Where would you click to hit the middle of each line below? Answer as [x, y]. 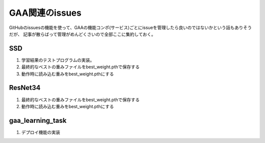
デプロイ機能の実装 [41, 132]
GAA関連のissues [45, 13]
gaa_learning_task [38, 120]
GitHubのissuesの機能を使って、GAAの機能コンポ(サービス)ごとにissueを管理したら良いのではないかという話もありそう [131, 28]
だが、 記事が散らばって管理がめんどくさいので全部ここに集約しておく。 [82, 34]
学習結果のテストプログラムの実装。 [58, 60]
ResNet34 [25, 88]
